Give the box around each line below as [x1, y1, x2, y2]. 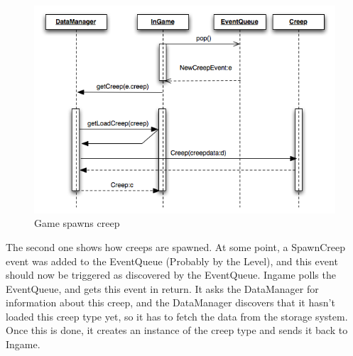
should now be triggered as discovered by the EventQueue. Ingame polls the [6, 267, 336, 282]
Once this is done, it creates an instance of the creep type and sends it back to [6, 323, 348, 338]
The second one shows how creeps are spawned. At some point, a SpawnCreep [6, 239, 346, 254]
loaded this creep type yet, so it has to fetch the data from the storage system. [6, 308, 348, 323]
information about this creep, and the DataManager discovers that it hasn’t [6, 295, 335, 310]
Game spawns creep [34, 216, 120, 230]
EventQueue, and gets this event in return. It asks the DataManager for [6, 281, 319, 296]
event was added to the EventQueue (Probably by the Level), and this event [6, 253, 338, 268]
